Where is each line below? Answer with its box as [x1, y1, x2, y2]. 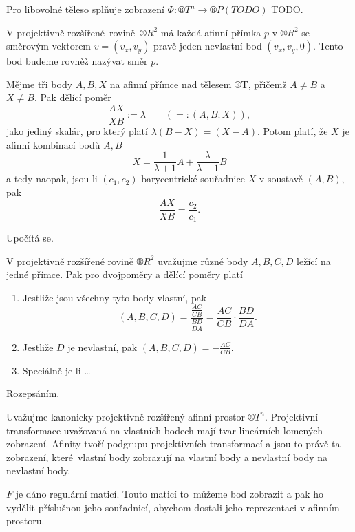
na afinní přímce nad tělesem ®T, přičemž [109, 76, 287, 91]
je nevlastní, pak [67, 339, 138, 354]
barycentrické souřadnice [141, 171, 245, 186]
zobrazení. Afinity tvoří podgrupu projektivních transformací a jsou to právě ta [6, 436, 341, 451]
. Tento [312, 39, 343, 53]
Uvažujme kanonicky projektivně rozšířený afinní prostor [6, 409, 245, 423]
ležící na [297, 253, 331, 268]
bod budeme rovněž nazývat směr [6, 54, 148, 68]
